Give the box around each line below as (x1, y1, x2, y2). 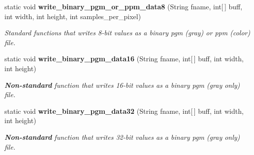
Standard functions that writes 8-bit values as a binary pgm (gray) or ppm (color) (4, 27, 251, 38)
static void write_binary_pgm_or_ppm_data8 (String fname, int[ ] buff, (4, 1, 243, 11)
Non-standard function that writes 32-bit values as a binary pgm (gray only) (4, 131, 240, 142)
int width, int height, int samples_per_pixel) (4, 11, 141, 21)
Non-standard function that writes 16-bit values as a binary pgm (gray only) (4, 79, 240, 90)
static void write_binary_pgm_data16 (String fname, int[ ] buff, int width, (4, 53, 244, 64)
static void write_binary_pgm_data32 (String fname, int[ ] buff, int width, (4, 105, 244, 116)
